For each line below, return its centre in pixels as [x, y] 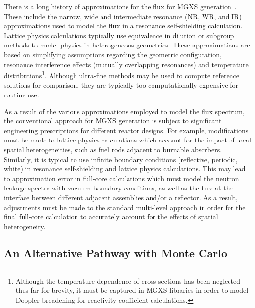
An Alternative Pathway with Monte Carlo [116, 252]
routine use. [22, 95]
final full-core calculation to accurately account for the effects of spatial [111, 217]
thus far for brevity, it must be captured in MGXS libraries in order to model [132, 290]
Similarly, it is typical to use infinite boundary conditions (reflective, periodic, [121, 159]
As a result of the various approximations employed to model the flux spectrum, [124, 111]
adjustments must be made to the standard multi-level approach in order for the [125, 207]
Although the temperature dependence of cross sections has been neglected [128, 280]
